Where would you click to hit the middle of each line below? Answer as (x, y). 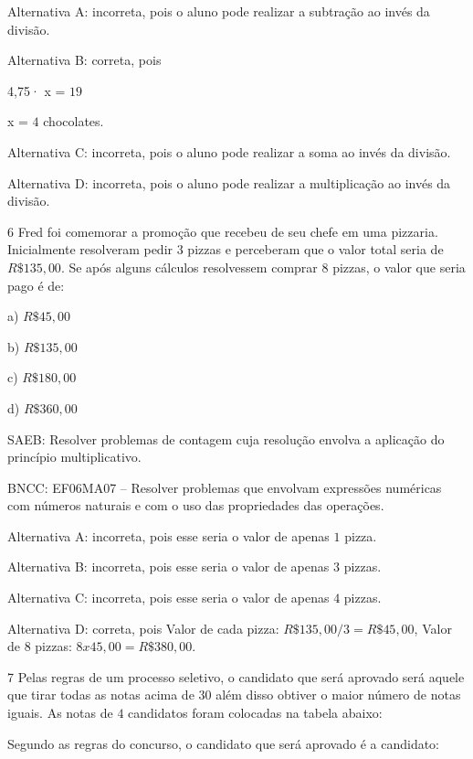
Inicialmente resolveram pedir (90, 249)
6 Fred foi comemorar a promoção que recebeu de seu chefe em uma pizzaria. (223, 231)
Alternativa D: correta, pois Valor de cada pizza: (143, 628)
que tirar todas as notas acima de (101, 695)
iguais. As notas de (60, 713)
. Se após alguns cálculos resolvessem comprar (189, 267)
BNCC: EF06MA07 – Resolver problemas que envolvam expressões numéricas (225, 487)
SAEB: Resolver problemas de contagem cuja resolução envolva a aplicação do (226, 438)
